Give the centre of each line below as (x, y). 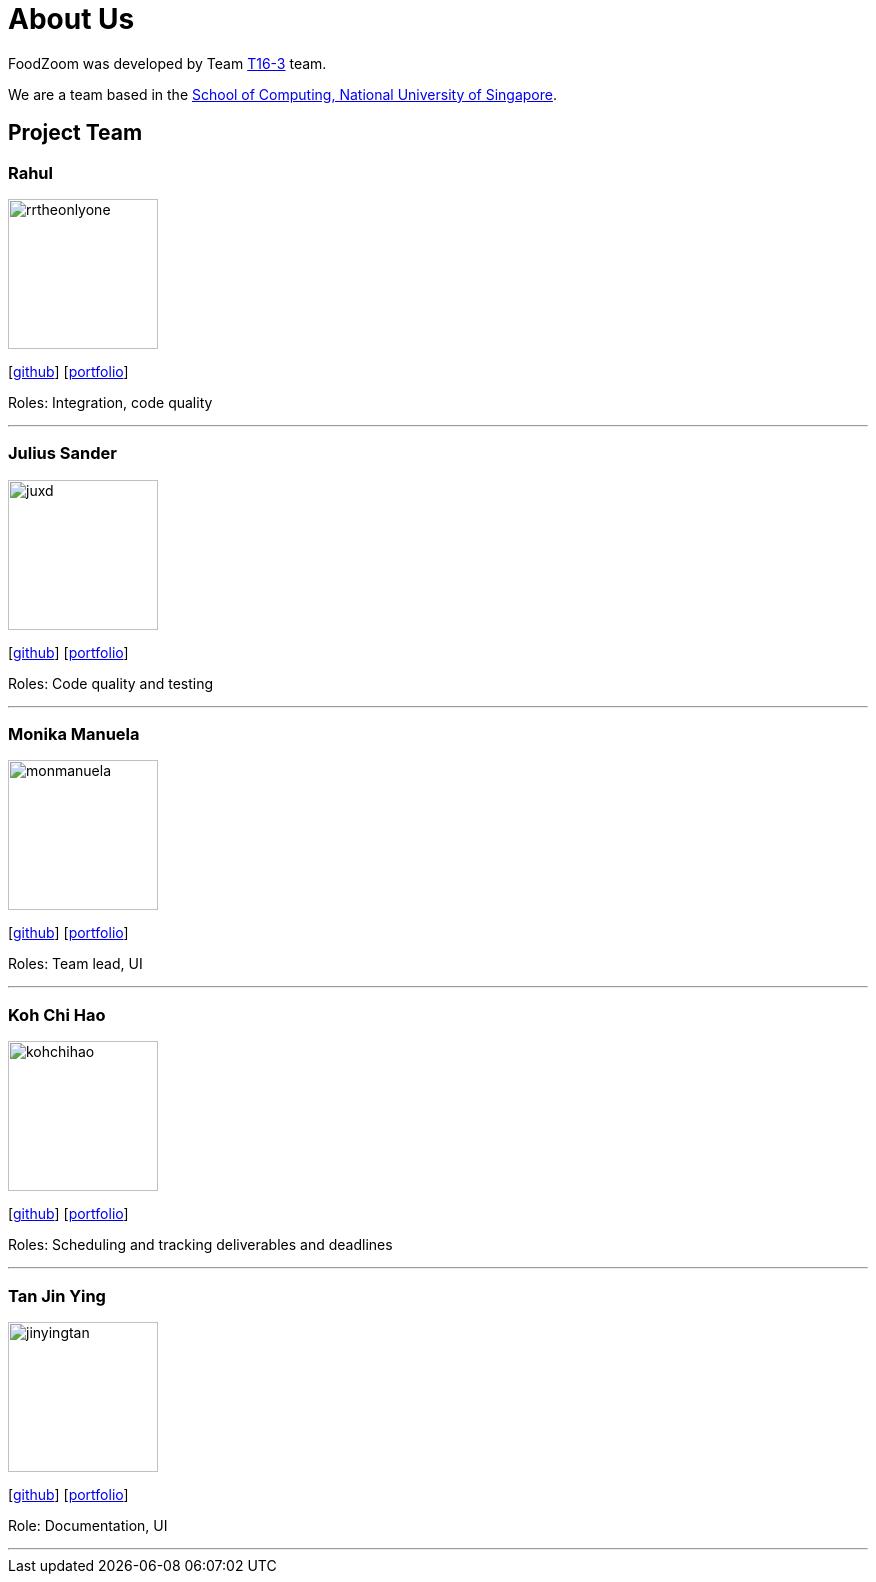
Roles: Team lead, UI (75, 964)
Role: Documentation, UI (88, 1525)
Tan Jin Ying (57, 1295)
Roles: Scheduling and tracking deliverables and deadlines (200, 1245)
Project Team (75, 133)
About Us (71, 19)
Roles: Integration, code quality (110, 402)
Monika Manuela (74, 734)
